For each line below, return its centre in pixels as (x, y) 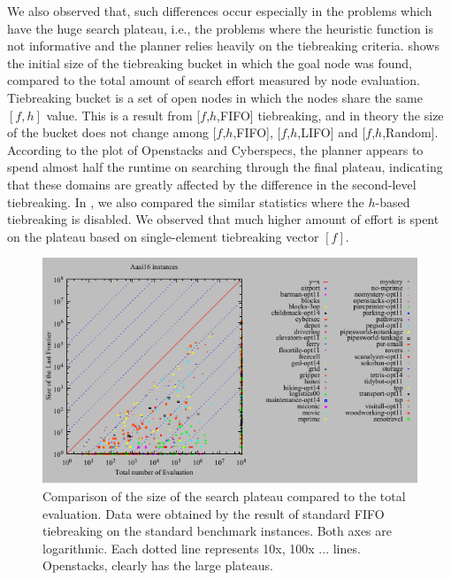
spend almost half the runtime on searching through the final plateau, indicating (225, 167)
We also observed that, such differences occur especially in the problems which (220, 11)
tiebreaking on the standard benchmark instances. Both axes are (217, 531)
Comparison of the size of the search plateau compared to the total (224, 496)
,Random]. (410, 132)
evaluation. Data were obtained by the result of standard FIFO (214, 513)
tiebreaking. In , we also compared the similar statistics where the (186, 201)
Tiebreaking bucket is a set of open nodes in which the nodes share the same (215, 97)
